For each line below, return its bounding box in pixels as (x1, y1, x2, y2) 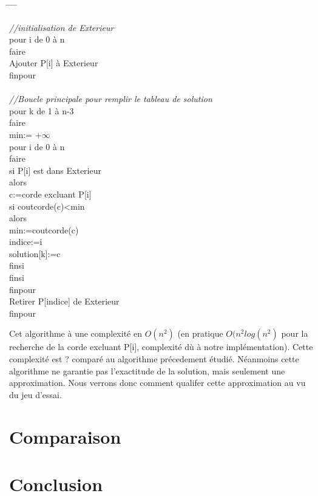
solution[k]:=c (9, 247, 61, 260)
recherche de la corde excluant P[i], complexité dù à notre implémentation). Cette (9, 340, 313, 353)
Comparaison (9, 424, 121, 449)
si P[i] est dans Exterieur (9, 164, 101, 176)
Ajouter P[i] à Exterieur (9, 57, 98, 69)
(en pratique (177, 327, 223, 340)
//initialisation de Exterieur (9, 21, 114, 33)
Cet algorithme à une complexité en (9, 327, 142, 340)
